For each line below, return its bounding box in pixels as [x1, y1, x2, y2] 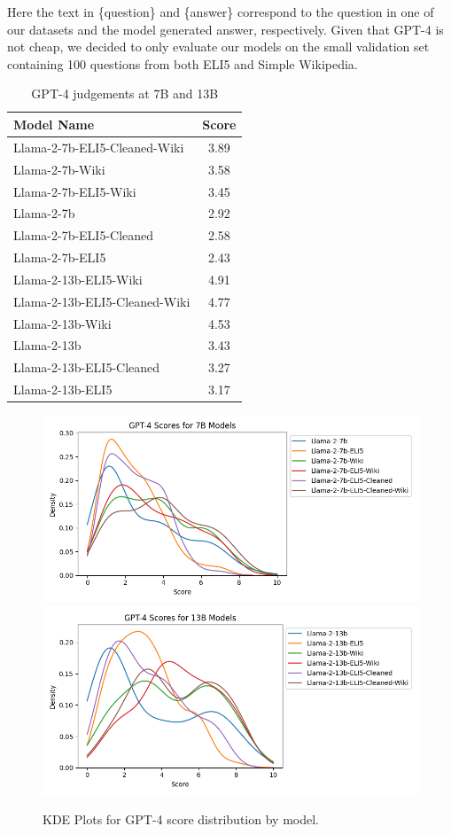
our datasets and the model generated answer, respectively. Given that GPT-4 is [7, 19, 444, 38]
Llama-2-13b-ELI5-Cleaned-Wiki [13, 292, 191, 310]
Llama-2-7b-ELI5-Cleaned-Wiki [13, 137, 184, 156]
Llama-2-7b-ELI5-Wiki [13, 182, 136, 200]
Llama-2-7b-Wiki [13, 160, 105, 178]
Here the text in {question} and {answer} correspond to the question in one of [7, 3, 434, 20]
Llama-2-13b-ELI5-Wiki [13, 269, 143, 288]
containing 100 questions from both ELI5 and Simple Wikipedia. [7, 54, 358, 73]
